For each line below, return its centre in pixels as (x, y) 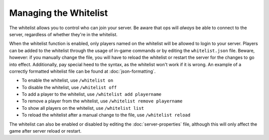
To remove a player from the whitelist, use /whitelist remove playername (102, 101)
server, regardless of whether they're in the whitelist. (64, 34)
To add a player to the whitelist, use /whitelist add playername (92, 94)
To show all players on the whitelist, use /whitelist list (83, 108)
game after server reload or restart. (45, 131)
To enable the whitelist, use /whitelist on (67, 80)
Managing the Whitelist (59, 13)
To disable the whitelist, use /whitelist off (69, 87)
